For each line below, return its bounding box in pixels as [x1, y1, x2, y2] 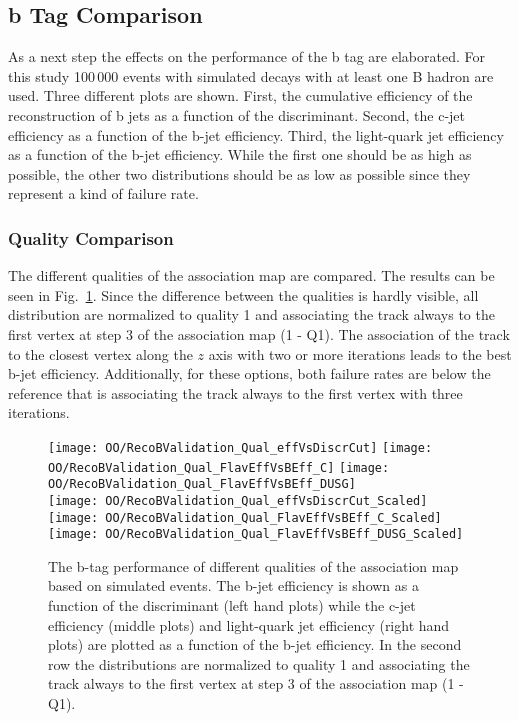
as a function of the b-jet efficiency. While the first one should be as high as [8, 144, 472, 165]
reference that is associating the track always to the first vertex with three [8, 382, 463, 403]
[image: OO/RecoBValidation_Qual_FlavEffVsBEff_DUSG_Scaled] [48, 527, 464, 542]
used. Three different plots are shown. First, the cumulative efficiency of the [8, 85, 473, 106]
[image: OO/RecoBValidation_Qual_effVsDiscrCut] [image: [48, 440, 433, 455]
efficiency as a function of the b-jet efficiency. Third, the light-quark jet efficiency [8, 124, 504, 145]
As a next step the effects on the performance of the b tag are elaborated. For [8, 46, 485, 67]
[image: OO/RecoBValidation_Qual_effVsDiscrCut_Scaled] [48, 493, 428, 508]
